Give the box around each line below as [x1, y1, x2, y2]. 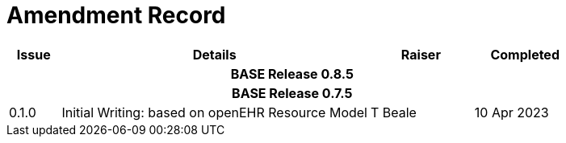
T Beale [370, 104, 417, 121]
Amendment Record [6, 2, 226, 29]
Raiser [400, 46, 441, 63]
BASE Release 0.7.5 [232, 84, 353, 101]
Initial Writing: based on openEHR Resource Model [61, 104, 367, 121]
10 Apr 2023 [474, 104, 549, 121]
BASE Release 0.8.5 [230, 65, 354, 82]
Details [192, 46, 237, 63]
